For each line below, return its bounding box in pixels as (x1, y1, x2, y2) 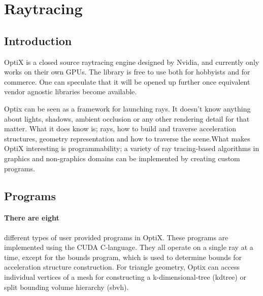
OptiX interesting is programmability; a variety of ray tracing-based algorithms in (4, 143, 259, 154)
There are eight (4, 212, 59, 223)
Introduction (4, 32, 72, 48)
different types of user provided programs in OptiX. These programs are (4, 232, 228, 242)
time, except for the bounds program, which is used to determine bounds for (4, 251, 242, 262)
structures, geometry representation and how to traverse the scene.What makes (4, 133, 250, 143)
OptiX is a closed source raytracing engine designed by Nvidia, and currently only (4, 56, 259, 67)
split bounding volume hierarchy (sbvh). (4, 281, 129, 292)
